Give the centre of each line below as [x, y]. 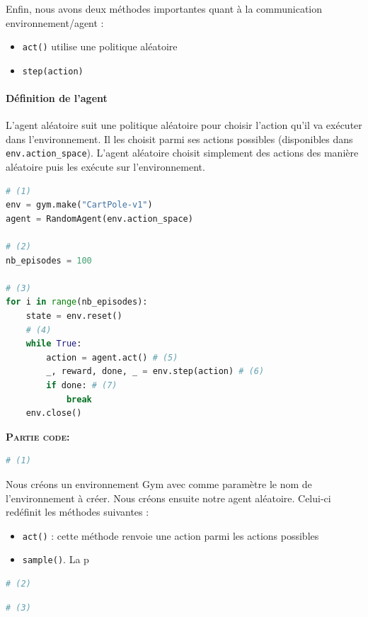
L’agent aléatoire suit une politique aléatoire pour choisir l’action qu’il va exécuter [184, 125]
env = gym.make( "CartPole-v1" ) [79, 205]
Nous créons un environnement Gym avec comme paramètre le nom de [159, 484]
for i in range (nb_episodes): [77, 302]
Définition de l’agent [57, 98]
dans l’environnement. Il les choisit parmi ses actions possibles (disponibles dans [179, 138]
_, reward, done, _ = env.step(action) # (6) [155, 372]
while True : [54, 344]
